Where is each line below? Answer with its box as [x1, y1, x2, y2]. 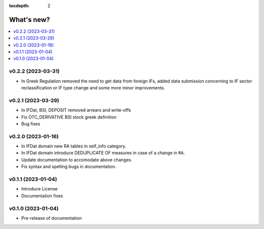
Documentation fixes [21, 193, 64, 199]
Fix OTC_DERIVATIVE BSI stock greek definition [21, 114, 117, 120]
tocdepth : [9, 3, 30, 8]
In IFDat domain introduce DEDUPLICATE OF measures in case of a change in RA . [21, 150, 185, 156]
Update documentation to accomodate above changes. [21, 157, 132, 163]
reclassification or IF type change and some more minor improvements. [21, 85, 165, 90]
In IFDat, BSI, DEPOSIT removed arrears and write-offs [21, 107, 132, 113]
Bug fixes [21, 121, 41, 126]
